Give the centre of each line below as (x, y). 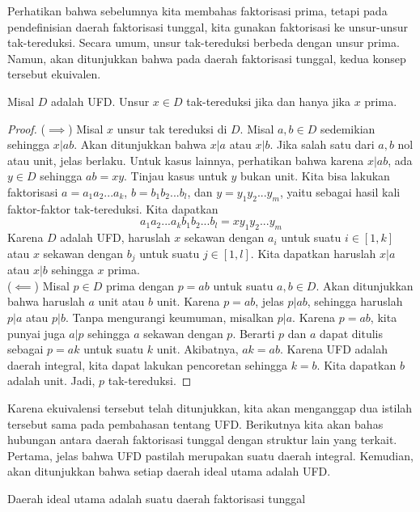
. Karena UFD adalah (334, 349)
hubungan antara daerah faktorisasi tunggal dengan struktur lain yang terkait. (202, 440)
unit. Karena (188, 301)
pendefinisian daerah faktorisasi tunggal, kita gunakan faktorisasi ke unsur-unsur (208, 26)
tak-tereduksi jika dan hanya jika (268, 101)
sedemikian (348, 128)
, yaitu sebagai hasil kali (340, 191)
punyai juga (36, 333)
